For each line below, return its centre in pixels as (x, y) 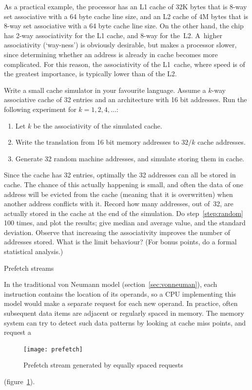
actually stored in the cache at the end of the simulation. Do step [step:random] (124, 213)
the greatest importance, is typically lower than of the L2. (90, 74)
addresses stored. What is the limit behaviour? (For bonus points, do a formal (120, 242)
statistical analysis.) (34, 251)
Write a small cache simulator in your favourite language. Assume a (105, 90)
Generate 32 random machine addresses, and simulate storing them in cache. (130, 158)
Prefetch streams (29, 268)
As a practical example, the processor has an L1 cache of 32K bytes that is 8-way (126, 6)
